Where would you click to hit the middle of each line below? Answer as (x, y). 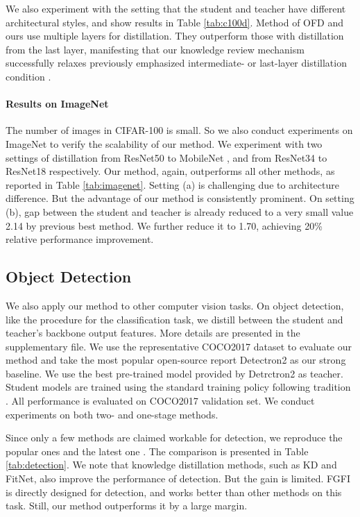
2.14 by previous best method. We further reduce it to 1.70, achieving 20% (164, 225)
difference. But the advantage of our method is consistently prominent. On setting (180, 198)
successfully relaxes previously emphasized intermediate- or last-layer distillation (176, 63)
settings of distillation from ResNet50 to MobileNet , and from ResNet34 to (166, 157)
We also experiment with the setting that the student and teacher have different (176, 8)
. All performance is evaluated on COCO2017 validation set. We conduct (160, 401)
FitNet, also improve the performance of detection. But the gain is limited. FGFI (178, 478)
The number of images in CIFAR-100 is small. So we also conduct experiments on (179, 130)
